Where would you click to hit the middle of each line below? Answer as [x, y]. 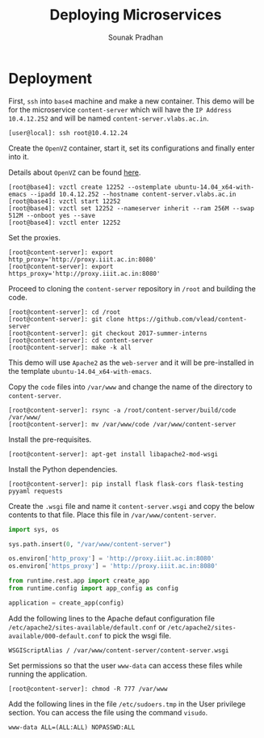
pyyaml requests [36, 491]
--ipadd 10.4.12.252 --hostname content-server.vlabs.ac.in [133, 194]
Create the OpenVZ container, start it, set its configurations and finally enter [132, 148]
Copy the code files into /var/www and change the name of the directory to [130, 387]
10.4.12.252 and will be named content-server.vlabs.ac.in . [109, 118]
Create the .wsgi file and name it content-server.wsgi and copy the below [132, 506]
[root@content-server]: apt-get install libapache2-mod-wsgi [113, 454]
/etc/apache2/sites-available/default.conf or [87, 627]
